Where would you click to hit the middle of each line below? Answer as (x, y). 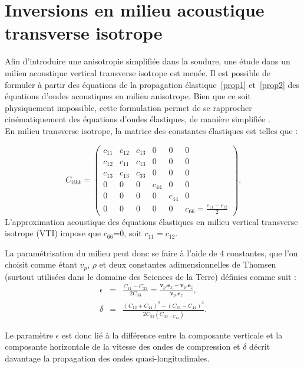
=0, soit (128, 233)
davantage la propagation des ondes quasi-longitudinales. (107, 358)
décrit (260, 346)
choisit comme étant (41, 264)
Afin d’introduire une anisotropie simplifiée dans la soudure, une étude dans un (148, 61)
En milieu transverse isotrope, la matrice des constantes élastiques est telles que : (151, 130)
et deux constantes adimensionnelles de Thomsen (188, 264)
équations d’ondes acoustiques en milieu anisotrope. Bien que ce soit (128, 96)
